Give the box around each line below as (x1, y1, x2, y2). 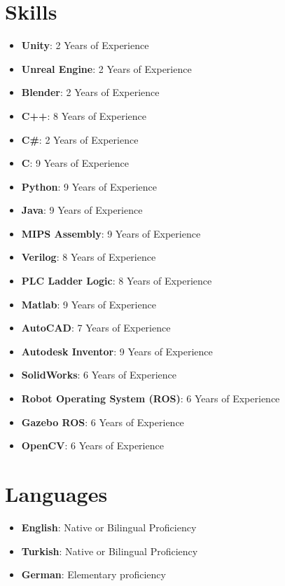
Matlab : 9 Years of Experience (21, 297, 156, 311)
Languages (5, 479, 108, 507)
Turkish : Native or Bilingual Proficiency (21, 543, 198, 558)
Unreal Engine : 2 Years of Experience (21, 61, 192, 76)
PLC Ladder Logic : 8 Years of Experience (21, 273, 212, 288)
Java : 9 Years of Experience (21, 203, 143, 217)
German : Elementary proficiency (21, 567, 166, 582)
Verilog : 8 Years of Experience (21, 250, 156, 264)
